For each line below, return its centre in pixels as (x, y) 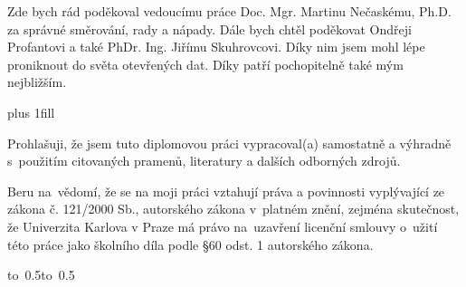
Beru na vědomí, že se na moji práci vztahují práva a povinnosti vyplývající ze (226, 191)
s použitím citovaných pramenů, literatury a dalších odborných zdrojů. (204, 161)
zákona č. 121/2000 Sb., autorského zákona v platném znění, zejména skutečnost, (233, 209)
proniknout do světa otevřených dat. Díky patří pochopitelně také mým (205, 64)
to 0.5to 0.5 (41, 275)
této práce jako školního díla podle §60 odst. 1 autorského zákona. (190, 244)
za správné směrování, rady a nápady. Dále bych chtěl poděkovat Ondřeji (209, 29)
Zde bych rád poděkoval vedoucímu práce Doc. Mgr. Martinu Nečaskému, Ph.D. (229, 11)
